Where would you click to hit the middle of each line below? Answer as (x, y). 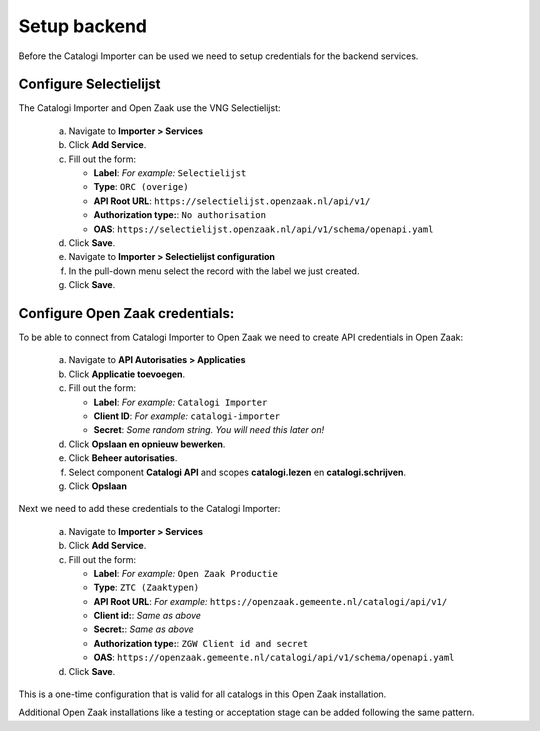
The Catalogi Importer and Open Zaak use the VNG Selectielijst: (149, 108)
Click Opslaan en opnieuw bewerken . (147, 444)
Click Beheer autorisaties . (123, 458)
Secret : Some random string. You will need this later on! (209, 430)
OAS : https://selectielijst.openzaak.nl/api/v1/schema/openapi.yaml (263, 229)
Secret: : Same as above (143, 629)
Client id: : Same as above (147, 616)
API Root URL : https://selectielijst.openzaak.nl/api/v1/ (232, 201)
